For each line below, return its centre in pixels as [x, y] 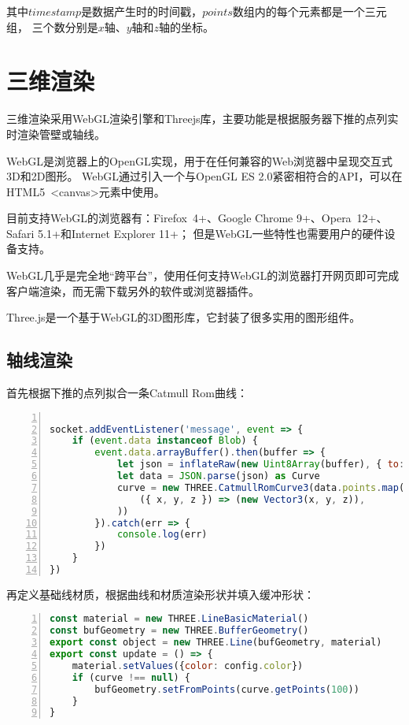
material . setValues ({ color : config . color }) [188, 666]
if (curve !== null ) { [131, 677]
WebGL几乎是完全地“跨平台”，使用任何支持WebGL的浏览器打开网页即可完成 [203, 275]
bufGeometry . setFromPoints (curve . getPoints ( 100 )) [227, 689]
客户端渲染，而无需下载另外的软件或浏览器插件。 [133, 290]
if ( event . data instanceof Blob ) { [165, 441]
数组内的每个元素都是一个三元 [310, 11]
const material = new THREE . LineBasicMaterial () [179, 619]
